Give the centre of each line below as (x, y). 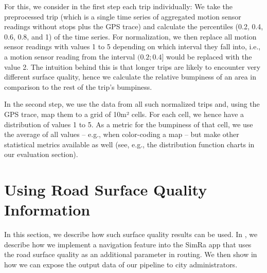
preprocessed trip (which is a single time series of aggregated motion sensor (123, 16)
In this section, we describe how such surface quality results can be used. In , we (131, 234)
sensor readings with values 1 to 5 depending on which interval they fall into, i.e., (132, 46)
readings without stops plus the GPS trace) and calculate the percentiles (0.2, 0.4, (134, 26)
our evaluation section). (41, 154)
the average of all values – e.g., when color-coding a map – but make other (122, 134)
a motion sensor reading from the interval (70, 56)
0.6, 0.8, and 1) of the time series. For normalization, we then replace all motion (130, 36)
